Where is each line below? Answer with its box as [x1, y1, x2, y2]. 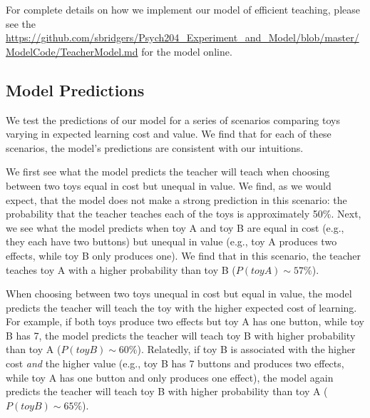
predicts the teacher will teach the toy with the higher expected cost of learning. [6, 300, 357, 315]
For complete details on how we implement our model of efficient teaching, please [6, 2, 360, 16]
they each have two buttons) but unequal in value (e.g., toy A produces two [6, 234, 337, 249]
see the [6, 16, 36, 31]
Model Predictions [6, 78, 145, 101]
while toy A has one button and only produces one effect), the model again [6, 369, 334, 384]
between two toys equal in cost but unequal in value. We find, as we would [6, 178, 332, 193]
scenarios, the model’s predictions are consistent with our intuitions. [6, 140, 304, 155]
